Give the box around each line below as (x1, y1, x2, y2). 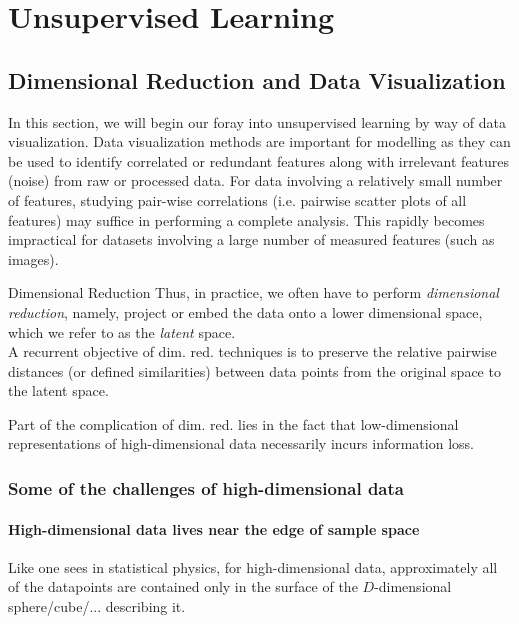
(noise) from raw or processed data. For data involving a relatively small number (8, 170, 503, 191)
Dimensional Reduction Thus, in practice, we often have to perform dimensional (8, 282, 499, 303)
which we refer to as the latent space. (8, 321, 236, 342)
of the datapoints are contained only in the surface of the (8, 576, 358, 597)
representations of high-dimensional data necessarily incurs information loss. (8, 433, 474, 454)
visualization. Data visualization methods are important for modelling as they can (8, 131, 511, 152)
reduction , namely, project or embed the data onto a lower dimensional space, (8, 301, 483, 322)
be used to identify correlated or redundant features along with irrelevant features (8, 150, 510, 171)
